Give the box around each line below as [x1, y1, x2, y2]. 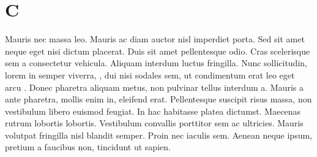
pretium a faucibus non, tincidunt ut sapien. [5, 140, 171, 153]
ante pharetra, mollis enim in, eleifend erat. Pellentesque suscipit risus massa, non [5, 93, 312, 105]
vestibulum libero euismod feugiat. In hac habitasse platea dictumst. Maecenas [5, 104, 301, 117]
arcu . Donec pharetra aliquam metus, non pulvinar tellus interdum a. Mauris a [5, 80, 304, 93]
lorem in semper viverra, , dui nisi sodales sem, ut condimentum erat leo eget [5, 68, 295, 81]
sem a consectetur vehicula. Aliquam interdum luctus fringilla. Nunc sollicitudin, [5, 56, 307, 69]
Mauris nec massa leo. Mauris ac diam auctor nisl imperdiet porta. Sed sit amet [5, 33, 305, 45]
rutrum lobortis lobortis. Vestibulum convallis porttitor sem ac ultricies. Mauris [5, 117, 304, 129]
